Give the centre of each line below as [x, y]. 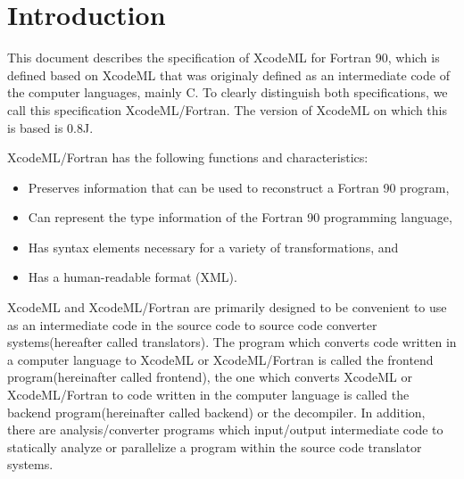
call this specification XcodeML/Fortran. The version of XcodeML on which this [227, 109]
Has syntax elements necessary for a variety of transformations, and [213, 247]
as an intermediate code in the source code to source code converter [192, 324]
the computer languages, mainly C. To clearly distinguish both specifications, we [228, 92]
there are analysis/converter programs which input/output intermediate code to [225, 429]
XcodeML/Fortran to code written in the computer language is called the [208, 395]
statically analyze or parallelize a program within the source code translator [215, 446]
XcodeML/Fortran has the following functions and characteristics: [188, 157]
